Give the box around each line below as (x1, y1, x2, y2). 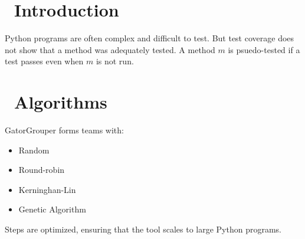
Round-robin (18, 163, 65, 176)
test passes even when (5, 55, 84, 67)
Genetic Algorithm (18, 203, 86, 215)
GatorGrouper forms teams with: (5, 124, 124, 136)
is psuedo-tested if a (228, 43, 300, 55)
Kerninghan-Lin (18, 183, 76, 195)
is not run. (96, 55, 134, 67)
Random (18, 143, 50, 156)
